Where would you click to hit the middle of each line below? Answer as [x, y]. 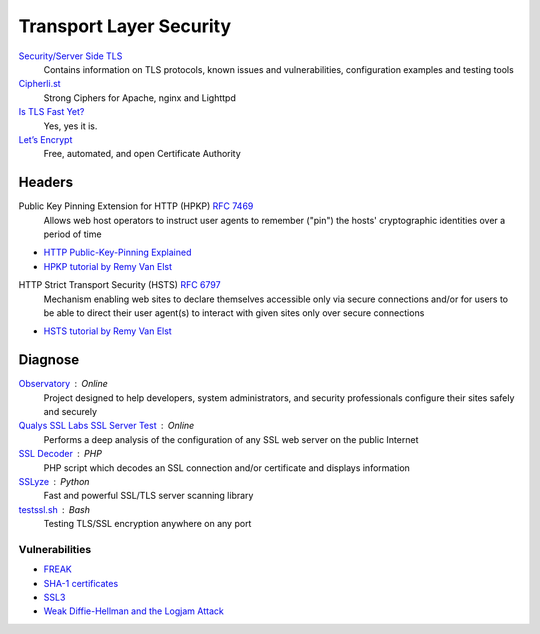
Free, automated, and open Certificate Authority [142, 154]
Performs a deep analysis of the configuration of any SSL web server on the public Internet [231, 439]
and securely [70, 411]
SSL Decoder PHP [60, 454]
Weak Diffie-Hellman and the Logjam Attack [133, 611]
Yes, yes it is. [70, 126]
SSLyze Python [54, 481]
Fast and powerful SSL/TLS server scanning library [148, 496]
